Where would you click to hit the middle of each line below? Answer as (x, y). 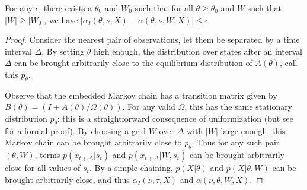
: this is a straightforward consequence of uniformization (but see (175, 118)
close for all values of (43, 168)
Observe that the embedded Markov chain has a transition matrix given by (141, 95)
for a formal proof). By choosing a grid (76, 130)
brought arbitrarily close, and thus (67, 179)
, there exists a (65, 8)
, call (288, 63)
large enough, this (253, 130)
